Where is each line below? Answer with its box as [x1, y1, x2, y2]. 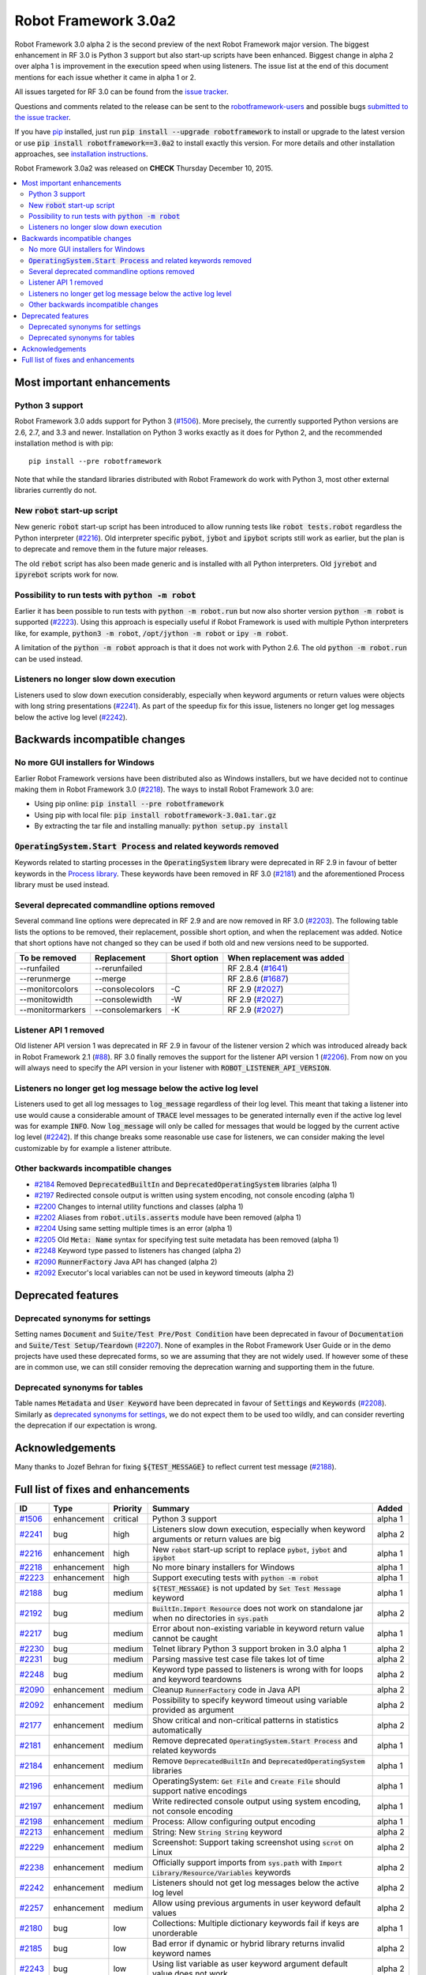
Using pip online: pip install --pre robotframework [34, 799, 225, 809]
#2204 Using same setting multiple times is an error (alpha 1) [34, 1224, 233, 1233]
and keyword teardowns [151, 1674, 242, 1685]
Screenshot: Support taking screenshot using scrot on [151, 1837, 354, 1848]
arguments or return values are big [151, 1533, 282, 1544]
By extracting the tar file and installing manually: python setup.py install [34, 822, 289, 831]
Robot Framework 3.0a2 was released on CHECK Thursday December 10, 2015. [14, 164, 274, 173]
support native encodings [151, 1785, 248, 1796]
